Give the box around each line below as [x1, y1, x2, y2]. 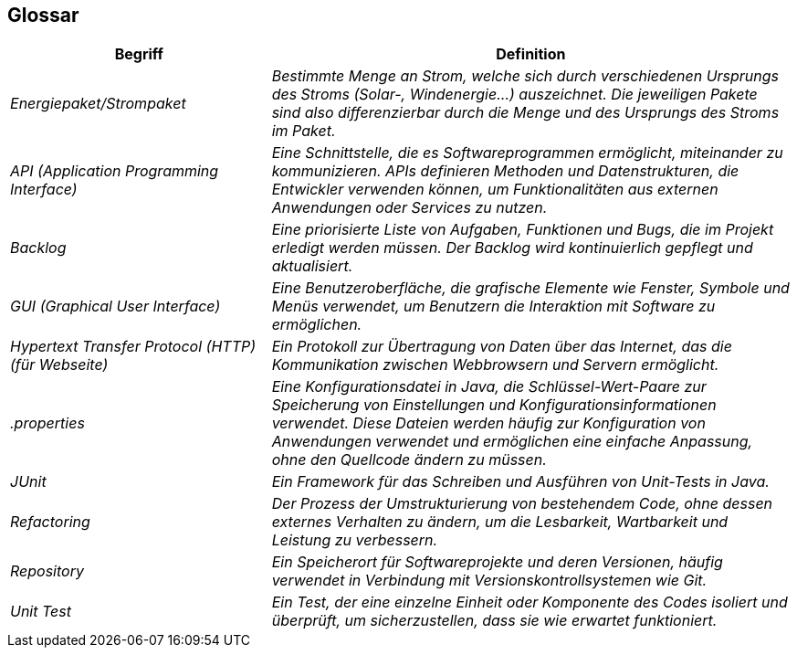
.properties [10, 414, 85, 433]
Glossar [7, 4, 79, 26]
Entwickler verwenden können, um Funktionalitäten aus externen [271, 180, 718, 199]
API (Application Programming [10, 162, 219, 181]
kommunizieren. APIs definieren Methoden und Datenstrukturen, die [271, 162, 739, 181]
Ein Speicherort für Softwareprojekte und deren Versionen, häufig [271, 553, 723, 572]
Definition [496, 45, 566, 64]
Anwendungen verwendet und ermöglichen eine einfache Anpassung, [271, 432, 753, 451]
